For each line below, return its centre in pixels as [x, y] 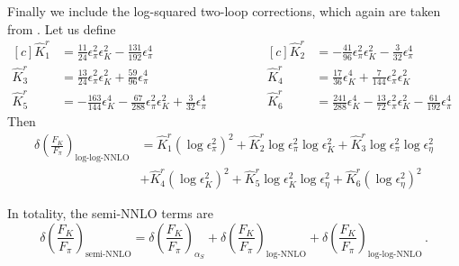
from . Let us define [62, 28]
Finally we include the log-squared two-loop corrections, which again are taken [224, 11]
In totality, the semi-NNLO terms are [111, 213]
